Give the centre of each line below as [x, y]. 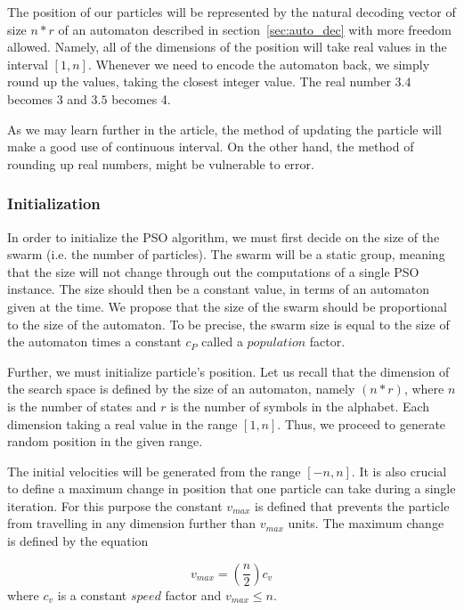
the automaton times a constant [94, 342]
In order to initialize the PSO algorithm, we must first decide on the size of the [224, 236]
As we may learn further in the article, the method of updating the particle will [224, 129]
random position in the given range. [105, 441]
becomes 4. [141, 98]
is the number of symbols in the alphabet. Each [300, 406]
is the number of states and [82, 406]
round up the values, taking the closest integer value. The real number [199, 81]
